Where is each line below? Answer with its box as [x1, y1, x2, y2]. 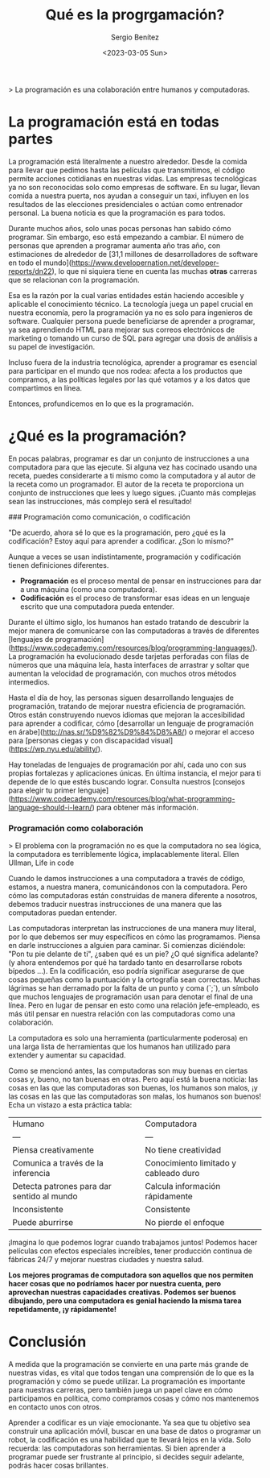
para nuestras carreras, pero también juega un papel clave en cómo [8, 1385, 233, 1395]
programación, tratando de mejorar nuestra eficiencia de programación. [8, 701, 247, 710]
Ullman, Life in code [8, 858, 75, 867]
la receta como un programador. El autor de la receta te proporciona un [8, 479, 244, 489]
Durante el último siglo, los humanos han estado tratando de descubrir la [8, 617, 249, 627]
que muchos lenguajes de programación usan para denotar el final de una [8, 992, 253, 1002]
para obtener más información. [96, 802, 199, 812]
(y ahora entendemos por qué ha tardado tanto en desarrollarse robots [8, 958, 243, 967]
